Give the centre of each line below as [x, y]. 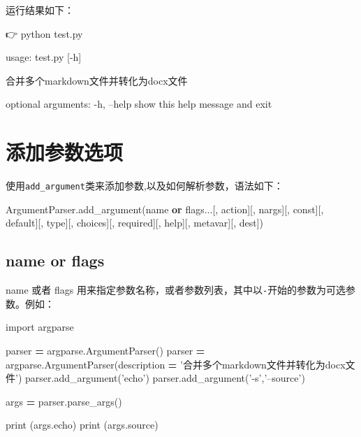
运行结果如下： [40, 10]
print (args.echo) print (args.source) [82, 425]
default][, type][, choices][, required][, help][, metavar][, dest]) [134, 223]
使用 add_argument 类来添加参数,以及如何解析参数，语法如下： [145, 186]
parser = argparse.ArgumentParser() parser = [105, 350]
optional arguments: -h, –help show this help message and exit [139, 104]
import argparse [40, 327]
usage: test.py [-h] [44, 57]
